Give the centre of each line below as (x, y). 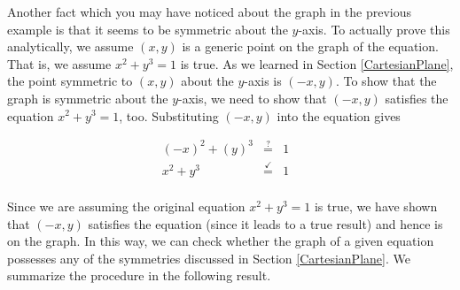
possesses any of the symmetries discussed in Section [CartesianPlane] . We (209, 258)
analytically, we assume (70, 46)
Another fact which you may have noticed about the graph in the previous (209, 11)
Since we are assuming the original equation (126, 206)
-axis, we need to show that (253, 98)
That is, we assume (59, 63)
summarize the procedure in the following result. (139, 275)
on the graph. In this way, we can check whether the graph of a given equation (221, 241)
